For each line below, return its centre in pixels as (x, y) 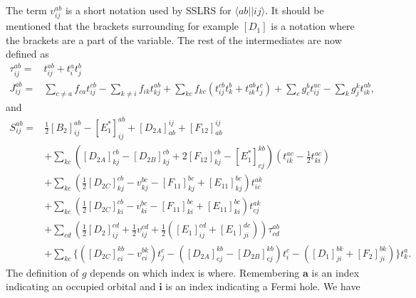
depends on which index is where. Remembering (195, 272)
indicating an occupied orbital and (81, 286)
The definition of (42, 272)
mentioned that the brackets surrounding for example (122, 26)
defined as (27, 54)
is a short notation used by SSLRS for (148, 10)
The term (26, 10)
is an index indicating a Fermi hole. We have (263, 286)
